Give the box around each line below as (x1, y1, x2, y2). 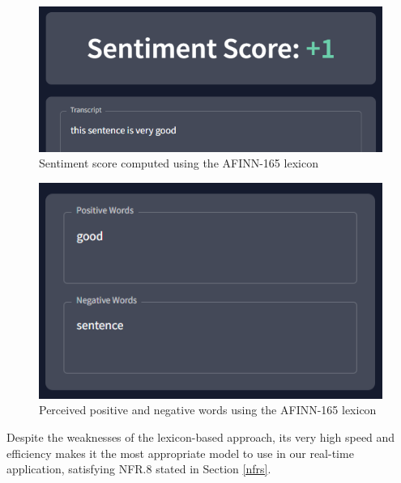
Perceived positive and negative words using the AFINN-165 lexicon (39, 401, 377, 418)
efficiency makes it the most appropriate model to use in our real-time (6, 444, 354, 461)
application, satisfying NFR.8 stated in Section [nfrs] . (6, 460, 271, 477)
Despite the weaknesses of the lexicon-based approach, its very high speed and (6, 429, 395, 446)
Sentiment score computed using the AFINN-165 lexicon (39, 155, 318, 172)
